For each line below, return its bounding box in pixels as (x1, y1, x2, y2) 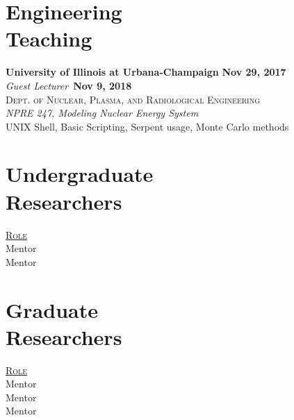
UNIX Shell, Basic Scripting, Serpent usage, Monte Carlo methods (6, 119, 289, 133)
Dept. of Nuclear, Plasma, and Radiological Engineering (6, 92, 261, 106)
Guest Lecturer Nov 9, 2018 (6, 78, 132, 92)
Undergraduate (6, 160, 154, 188)
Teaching (6, 24, 92, 53)
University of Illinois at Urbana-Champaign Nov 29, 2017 (6, 65, 286, 79)
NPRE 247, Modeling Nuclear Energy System (6, 106, 199, 120)
